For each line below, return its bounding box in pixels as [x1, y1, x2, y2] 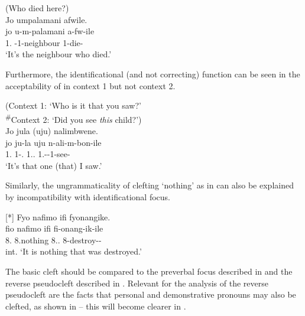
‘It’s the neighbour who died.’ [5, 48, 112, 60]
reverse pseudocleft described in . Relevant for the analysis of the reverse [5, 276, 268, 289]
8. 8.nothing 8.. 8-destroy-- [5, 233, 102, 246]
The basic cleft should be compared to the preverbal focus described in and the [5, 265, 293, 277]
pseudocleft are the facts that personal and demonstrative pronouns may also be [5, 288, 296, 301]
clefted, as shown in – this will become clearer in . [5, 299, 186, 312]
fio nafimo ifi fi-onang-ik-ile [5, 222, 103, 234]
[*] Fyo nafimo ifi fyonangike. [5, 210, 111, 223]
